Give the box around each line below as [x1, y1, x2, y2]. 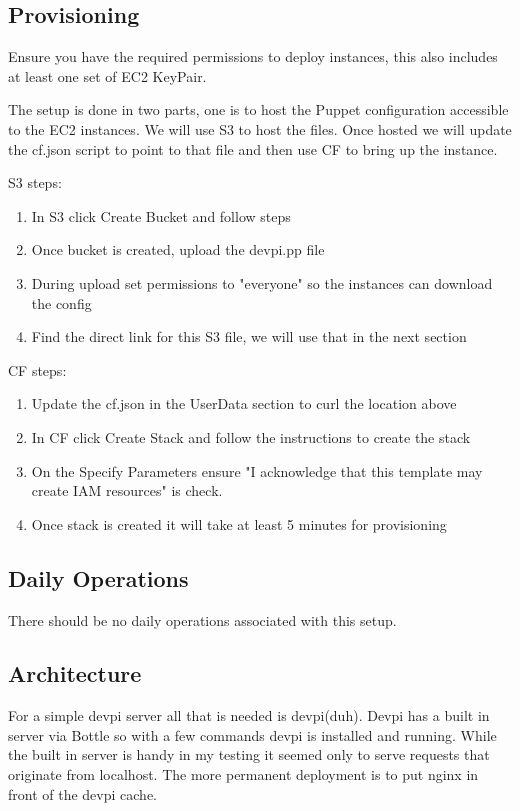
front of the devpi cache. [8, 783, 157, 804]
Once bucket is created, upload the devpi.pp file [31, 239, 325, 260]
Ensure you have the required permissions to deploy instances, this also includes [8, 46, 498, 67]
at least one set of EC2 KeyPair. [8, 65, 207, 86]
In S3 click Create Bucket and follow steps [31, 205, 291, 226]
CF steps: [8, 359, 67, 380]
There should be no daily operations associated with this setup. [8, 609, 397, 630]
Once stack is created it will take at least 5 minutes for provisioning [31, 513, 447, 534]
